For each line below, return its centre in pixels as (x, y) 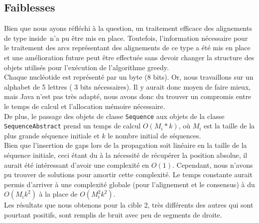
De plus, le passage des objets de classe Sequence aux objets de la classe (114, 116)
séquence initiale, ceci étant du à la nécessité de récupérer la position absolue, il (126, 155)
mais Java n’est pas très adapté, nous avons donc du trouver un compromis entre (128, 96)
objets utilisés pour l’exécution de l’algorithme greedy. (86, 67)
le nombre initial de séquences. (154, 135)
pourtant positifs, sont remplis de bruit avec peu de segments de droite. (113, 215)
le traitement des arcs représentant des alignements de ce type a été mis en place (127, 48)
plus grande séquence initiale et (52, 135)
